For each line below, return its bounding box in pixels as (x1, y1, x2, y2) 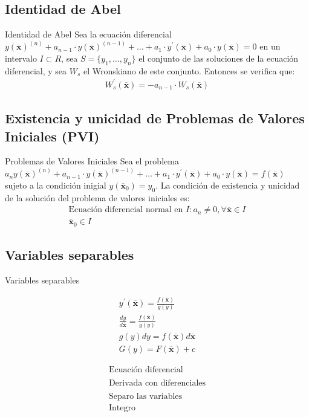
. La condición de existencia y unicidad (155, 178, 300, 191)
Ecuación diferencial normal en (68, 205, 183, 215)
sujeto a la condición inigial (5, 178, 106, 191)
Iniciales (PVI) (5, 126, 100, 145)
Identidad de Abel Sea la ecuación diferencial (5, 28, 172, 40)
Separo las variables (108, 392, 183, 401)
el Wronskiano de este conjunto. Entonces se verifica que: (83, 64, 295, 77)
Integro (108, 404, 135, 413)
